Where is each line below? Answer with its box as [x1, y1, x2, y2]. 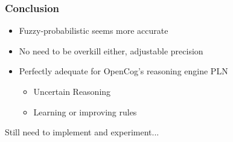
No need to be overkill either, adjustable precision [19, 44, 203, 57]
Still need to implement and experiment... [5, 126, 159, 138]
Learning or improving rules [33, 105, 137, 118]
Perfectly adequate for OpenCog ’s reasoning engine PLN [19, 65, 228, 77]
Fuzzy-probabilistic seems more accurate [19, 24, 168, 37]
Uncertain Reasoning [33, 85, 111, 97]
